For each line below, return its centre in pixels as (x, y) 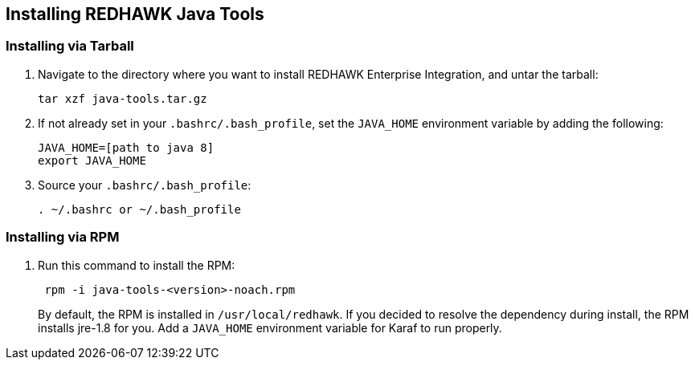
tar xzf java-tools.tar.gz (123, 98)
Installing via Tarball (70, 46)
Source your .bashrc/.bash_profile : (145, 185)
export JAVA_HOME (92, 160)
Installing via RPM (63, 237)
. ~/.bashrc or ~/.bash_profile (139, 209)
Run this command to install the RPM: (137, 265)
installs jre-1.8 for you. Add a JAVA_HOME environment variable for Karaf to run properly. (270, 327)
